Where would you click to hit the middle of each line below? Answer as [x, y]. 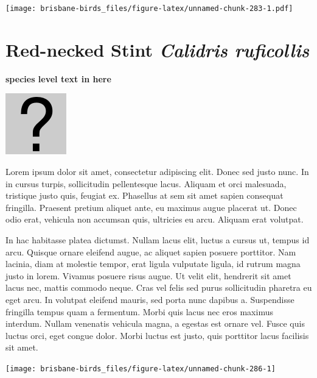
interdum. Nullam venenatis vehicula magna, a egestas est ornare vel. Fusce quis [155, 323]
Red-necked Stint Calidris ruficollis [158, 49]
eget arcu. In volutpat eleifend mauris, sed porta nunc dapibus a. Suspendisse [150, 299]
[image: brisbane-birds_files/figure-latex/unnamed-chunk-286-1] [141, 369]
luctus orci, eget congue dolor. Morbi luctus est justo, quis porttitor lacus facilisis [157, 335]
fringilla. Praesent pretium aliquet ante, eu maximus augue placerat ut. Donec [151, 207]
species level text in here [58, 78]
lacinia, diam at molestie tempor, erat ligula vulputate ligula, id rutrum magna [153, 264]
